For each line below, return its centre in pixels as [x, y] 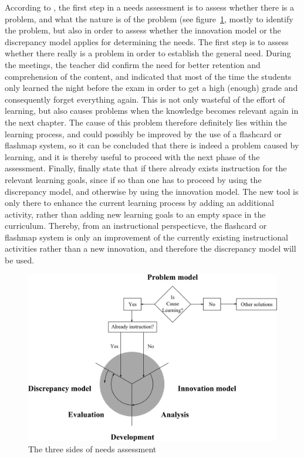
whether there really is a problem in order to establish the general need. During [148, 53]
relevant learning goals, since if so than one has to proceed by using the [133, 179]
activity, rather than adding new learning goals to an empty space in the [135, 214]
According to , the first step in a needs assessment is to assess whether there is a [149, 7]
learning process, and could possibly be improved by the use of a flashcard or [143, 133]
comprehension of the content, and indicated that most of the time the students [148, 76]
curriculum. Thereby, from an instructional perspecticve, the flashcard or [136, 226]
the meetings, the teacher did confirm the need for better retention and [133, 64]
